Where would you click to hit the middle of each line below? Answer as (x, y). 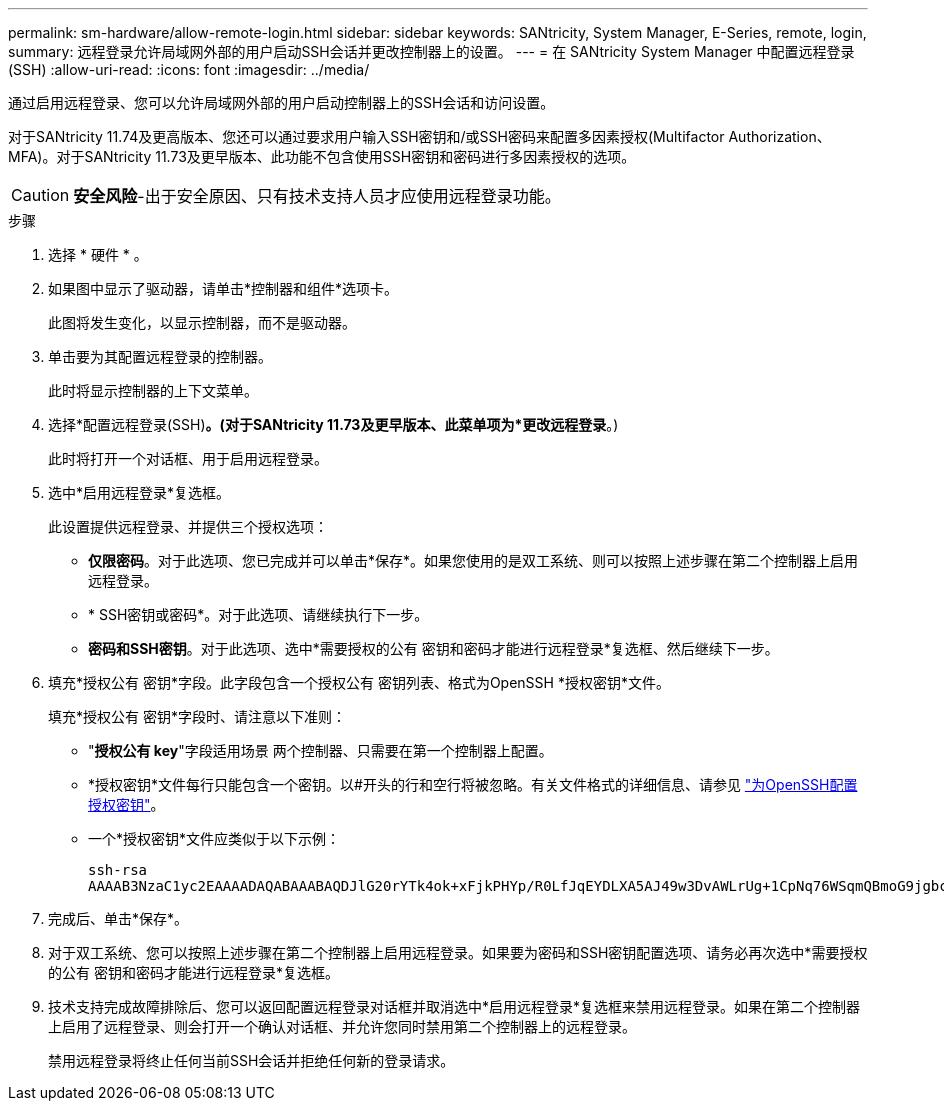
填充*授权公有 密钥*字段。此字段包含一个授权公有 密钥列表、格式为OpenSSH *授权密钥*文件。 (359, 682)
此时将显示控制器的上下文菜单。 (153, 390)
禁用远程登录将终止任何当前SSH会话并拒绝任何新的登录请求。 (251, 1060)
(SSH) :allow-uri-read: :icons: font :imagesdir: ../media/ (189, 69)
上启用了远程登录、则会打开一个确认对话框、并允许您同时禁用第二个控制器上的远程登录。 (342, 1026)
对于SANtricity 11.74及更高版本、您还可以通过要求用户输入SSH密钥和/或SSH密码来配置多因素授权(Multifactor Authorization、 (419, 136)
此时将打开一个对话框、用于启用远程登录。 (188, 458)
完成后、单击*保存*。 (118, 918)
